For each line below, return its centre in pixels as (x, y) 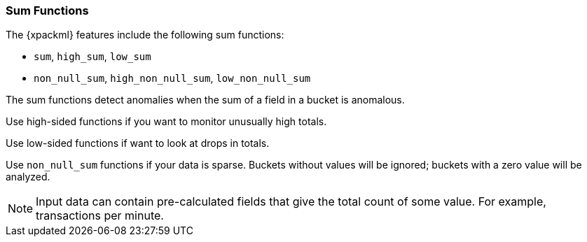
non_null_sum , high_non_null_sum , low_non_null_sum (172, 78)
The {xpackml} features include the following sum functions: (145, 35)
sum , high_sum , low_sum (92, 57)
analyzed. (28, 177)
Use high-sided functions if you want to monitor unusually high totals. (166, 122)
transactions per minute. (100, 216)
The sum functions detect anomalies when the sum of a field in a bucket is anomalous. (205, 100)
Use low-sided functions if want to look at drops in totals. (138, 143)
